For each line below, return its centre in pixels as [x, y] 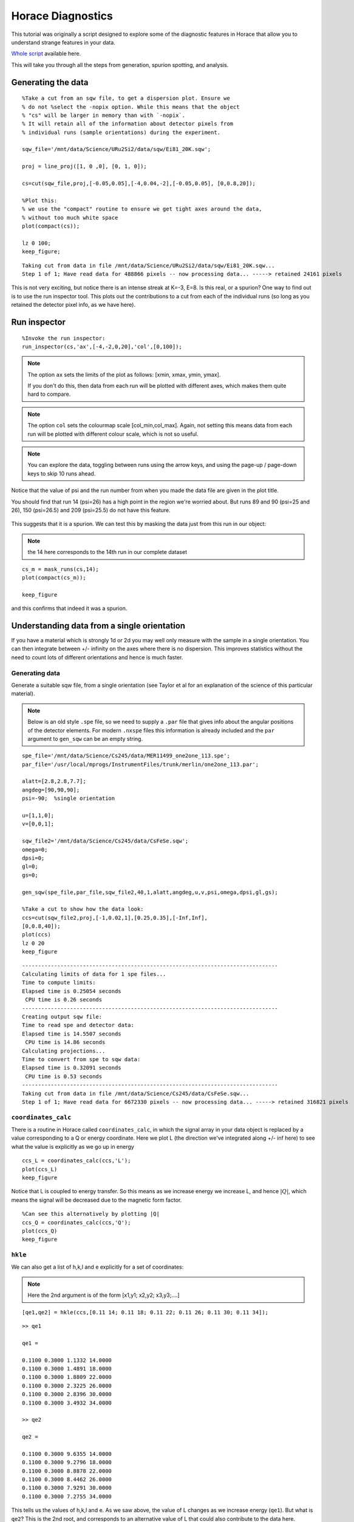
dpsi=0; [33, 858]
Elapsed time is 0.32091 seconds [72, 1068]
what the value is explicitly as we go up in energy [73, 1146]
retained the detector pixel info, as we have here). [73, 305]
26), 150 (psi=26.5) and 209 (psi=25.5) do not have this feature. [91, 510]
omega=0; [35, 850]
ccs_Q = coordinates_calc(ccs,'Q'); [77, 1222]
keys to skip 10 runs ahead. [62, 473]
